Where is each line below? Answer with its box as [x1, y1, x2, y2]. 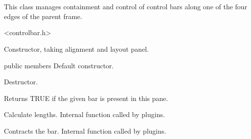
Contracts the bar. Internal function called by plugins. [4, 125, 166, 136]
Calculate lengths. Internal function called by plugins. [4, 109, 165, 119]
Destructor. [4, 77, 38, 87]
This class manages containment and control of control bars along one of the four [4, 1, 248, 12]
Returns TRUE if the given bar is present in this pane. [4, 93, 168, 103]
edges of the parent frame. [4, 11, 82, 21]
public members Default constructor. [4, 60, 114, 70]
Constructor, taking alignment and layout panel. [4, 43, 149, 54]
